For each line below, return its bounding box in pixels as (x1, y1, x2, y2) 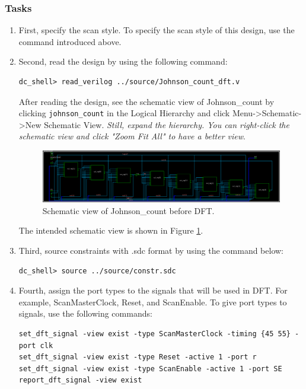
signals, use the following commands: (18, 307, 152, 320)
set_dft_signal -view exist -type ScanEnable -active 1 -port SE (18, 364, 282, 373)
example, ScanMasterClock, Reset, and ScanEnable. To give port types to (18, 295, 287, 308)
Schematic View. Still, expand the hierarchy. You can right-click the (44, 118, 289, 130)
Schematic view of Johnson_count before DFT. (42, 204, 215, 216)
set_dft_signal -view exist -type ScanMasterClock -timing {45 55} (18, 329, 291, 338)
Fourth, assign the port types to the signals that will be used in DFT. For (18, 284, 288, 296)
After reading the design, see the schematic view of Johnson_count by (18, 95, 275, 107)
